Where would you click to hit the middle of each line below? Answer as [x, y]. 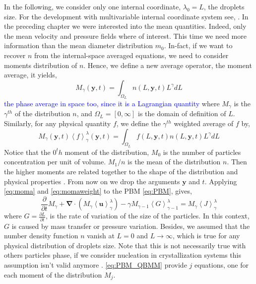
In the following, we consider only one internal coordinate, [93, 6]
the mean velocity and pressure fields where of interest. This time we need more [125, 35]
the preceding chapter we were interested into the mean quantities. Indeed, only [125, 26]
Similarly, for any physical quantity [58, 123]
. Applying [221, 181]
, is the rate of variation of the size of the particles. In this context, [148, 216]
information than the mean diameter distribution [79, 45]
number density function [41, 236]
